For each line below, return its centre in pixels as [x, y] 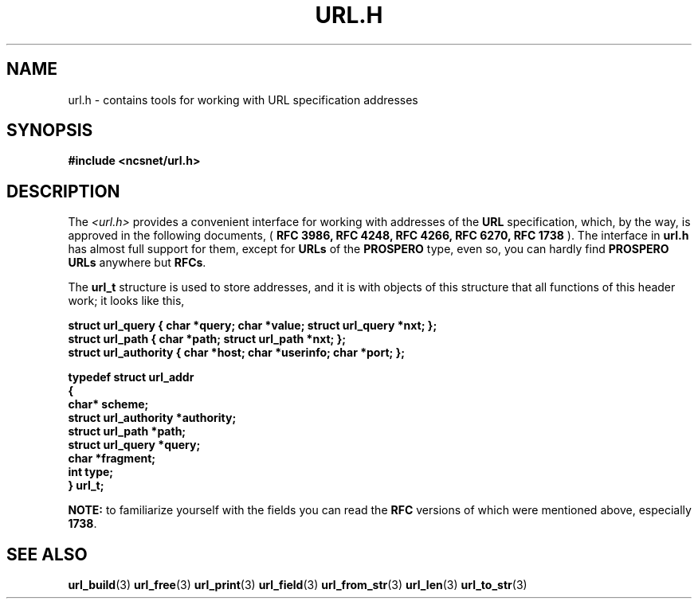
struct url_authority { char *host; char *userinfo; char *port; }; [237, 353]
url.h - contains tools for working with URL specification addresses [243, 100]
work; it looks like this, [126, 301]
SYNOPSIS [50, 131]
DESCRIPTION [63, 191]
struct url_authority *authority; [152, 418]
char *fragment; [112, 459]
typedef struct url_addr [131, 377]
